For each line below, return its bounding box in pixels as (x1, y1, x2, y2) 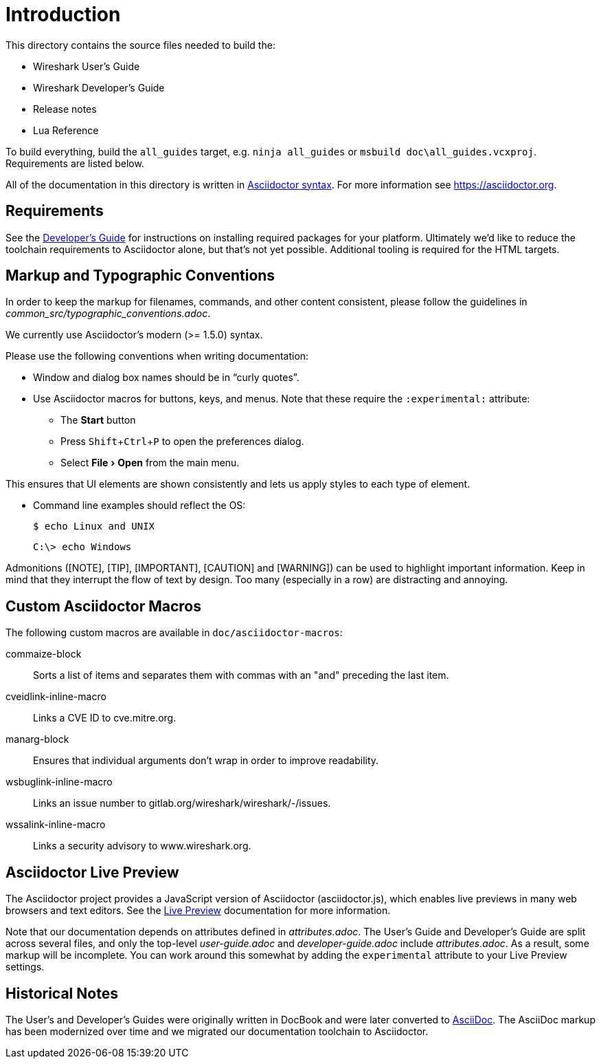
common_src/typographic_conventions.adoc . (5, 307, 211, 320)
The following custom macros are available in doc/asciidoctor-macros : (5, 627, 343, 639)
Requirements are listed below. (5, 157, 144, 169)
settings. (5, 961, 45, 973)
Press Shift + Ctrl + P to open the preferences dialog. (60, 435, 304, 448)
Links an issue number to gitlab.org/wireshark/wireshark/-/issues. (33, 797, 331, 810)
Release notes (33, 102, 97, 115)
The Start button (60, 414, 136, 426)
